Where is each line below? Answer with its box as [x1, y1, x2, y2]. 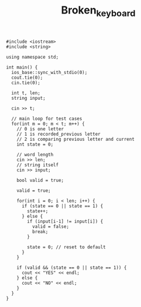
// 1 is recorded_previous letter [16, 131, 101, 137]
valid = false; [32, 224, 69, 230]
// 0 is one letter [16, 126, 64, 132]
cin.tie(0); [11, 80, 41, 86]
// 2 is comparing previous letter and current [16, 136, 135, 142]
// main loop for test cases [11, 116, 82, 122]
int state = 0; [16, 141, 54, 147]
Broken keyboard [61, 4, 136, 19]
